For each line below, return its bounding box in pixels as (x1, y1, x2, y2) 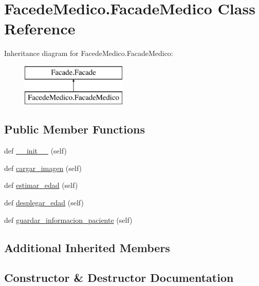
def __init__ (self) (4, 145, 67, 156)
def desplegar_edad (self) (4, 197, 84, 208)
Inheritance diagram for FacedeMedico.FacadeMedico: (4, 48, 173, 59)
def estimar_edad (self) (4, 180, 78, 190)
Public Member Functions (4, 121, 145, 137)
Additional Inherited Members (4, 239, 170, 255)
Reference (4, 18, 76, 39)
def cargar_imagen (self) (4, 162, 82, 173)
